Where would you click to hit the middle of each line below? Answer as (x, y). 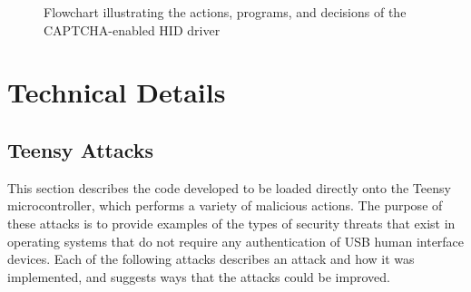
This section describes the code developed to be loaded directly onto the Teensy (229, 187)
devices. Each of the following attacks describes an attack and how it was (211, 259)
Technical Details (117, 92)
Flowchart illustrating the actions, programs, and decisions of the (225, 12)
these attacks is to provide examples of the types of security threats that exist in (231, 223)
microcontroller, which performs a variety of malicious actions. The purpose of (225, 205)
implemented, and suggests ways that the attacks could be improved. (199, 276)
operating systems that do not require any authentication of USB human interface (236, 241)
